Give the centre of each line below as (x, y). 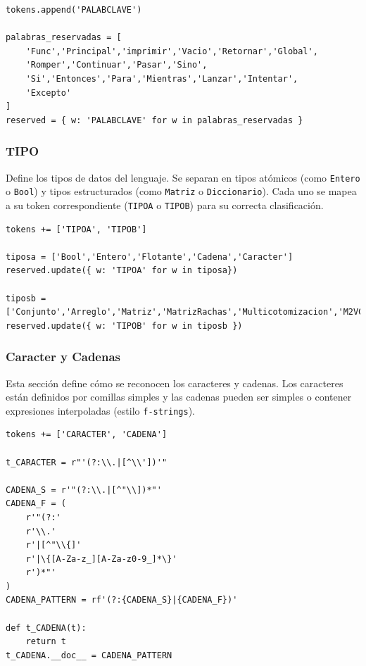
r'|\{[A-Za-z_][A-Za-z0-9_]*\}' (101, 559)
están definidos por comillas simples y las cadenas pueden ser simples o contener (179, 397)
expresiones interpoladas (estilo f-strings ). (100, 410)
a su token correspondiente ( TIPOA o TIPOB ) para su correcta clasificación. (165, 205)
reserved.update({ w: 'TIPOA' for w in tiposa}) (122, 271)
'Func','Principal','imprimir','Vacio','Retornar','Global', (172, 51)
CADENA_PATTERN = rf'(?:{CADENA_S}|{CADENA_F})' (122, 600)
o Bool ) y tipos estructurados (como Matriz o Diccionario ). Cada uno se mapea (181, 191)
